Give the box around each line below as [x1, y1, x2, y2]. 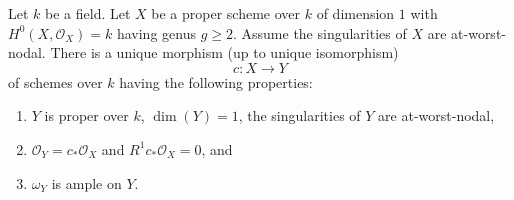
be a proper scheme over [151, 3, 301, 23]
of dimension [316, 3, 395, 23]
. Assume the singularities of [232, 22, 407, 43]
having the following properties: [119, 71, 313, 92]
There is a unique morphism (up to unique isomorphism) [50, 42, 399, 63]
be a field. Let [45, 3, 131, 23]
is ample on [51, 172, 122, 193]
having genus [116, 22, 196, 43]
